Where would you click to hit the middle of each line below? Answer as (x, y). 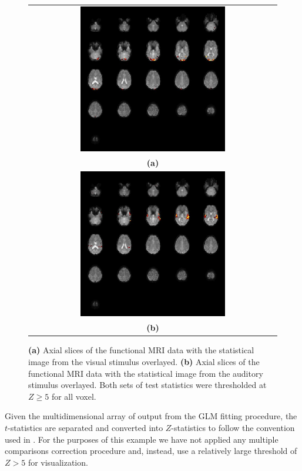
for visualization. (58, 462)
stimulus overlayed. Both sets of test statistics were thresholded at (147, 385)
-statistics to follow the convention (233, 427)
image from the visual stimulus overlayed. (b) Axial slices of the (144, 361)
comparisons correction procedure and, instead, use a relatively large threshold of (151, 451)
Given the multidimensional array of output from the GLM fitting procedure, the (151, 416)
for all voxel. (74, 396)
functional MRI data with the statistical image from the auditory (146, 373)
